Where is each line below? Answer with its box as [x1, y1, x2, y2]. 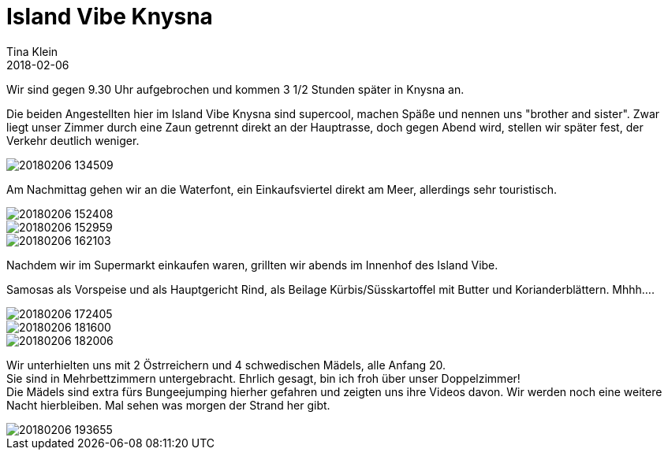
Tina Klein [6, 44, 58, 58]
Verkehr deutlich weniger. [6, 133, 140, 147]
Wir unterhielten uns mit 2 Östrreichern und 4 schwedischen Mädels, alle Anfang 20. [6, 358, 446, 372]
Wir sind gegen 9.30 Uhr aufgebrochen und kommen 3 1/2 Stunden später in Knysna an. [6, 82, 465, 96]
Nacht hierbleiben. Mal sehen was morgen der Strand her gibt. [6, 398, 330, 412]
